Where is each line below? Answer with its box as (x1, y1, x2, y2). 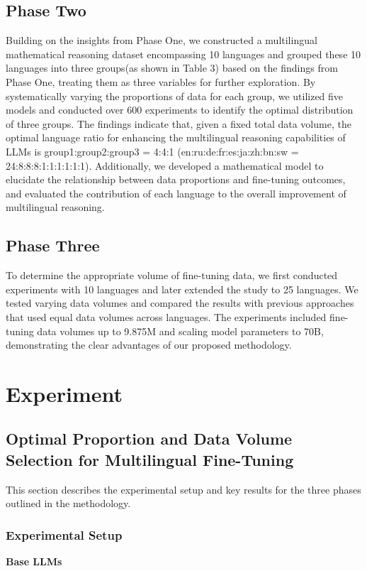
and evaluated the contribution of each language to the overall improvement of (6, 185, 346, 200)
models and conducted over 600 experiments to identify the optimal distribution (6, 102, 354, 117)
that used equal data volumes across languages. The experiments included (6, 309, 327, 324)
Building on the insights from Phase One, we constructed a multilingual (6, 33, 317, 48)
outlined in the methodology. (6, 496, 131, 511)
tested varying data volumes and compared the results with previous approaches (6, 295, 354, 310)
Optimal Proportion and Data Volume (6, 428, 293, 450)
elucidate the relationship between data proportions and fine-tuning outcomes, (6, 172, 346, 187)
